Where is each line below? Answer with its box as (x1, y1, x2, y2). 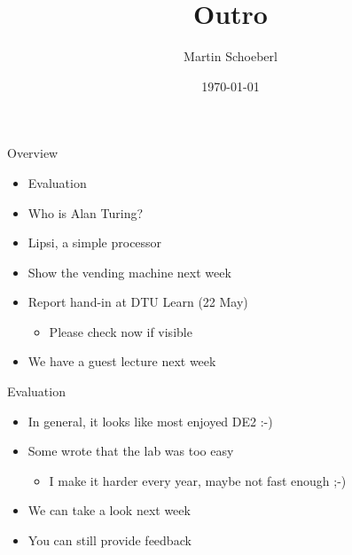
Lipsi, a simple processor (27, 233, 162, 252)
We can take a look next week (27, 501, 191, 520)
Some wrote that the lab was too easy (27, 442, 234, 460)
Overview (7, 144, 59, 162)
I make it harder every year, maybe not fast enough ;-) (49, 471, 347, 489)
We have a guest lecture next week (27, 352, 216, 371)
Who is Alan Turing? (27, 203, 144, 222)
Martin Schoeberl (184, 47, 278, 66)
